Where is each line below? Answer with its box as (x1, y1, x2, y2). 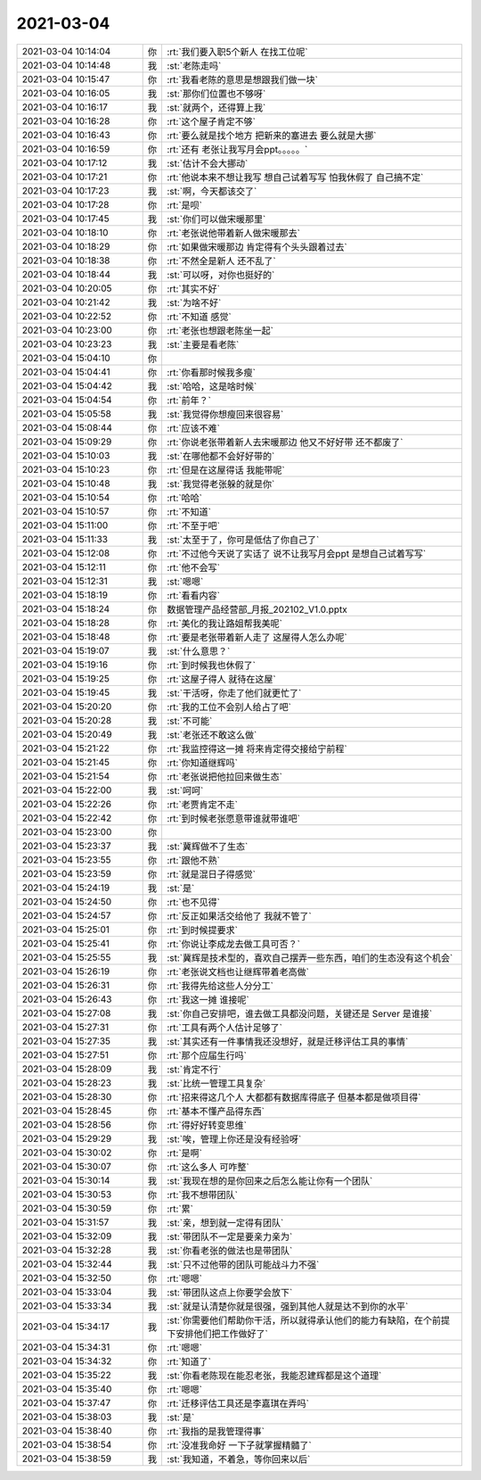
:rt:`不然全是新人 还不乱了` (166, 254, 276, 267)
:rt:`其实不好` (166, 282, 221, 294)
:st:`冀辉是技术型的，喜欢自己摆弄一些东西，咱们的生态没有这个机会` (166, 951, 453, 963)
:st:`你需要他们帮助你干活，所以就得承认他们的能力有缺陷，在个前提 (166, 1314, 451, 1327)
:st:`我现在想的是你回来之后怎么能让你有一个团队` (166, 1174, 373, 1186)
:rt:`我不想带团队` (166, 1188, 239, 1201)
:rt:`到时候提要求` (166, 923, 239, 936)
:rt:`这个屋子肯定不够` (166, 115, 257, 128)
